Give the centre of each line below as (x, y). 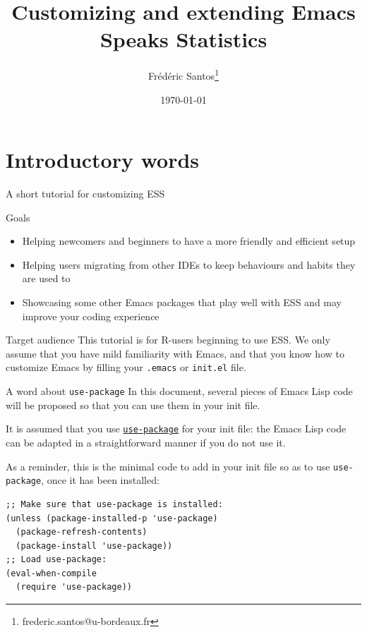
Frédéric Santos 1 (183, 74)
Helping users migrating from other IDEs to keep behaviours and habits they (189, 264)
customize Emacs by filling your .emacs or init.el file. (126, 367)
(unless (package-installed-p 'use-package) (112, 518)
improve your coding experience (91, 316)
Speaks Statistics (183, 39)
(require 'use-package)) (74, 587)
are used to (46, 278)
